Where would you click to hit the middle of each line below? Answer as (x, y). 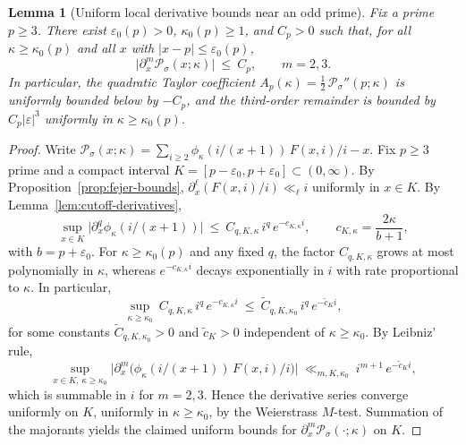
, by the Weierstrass (263, 411)
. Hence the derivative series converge (306, 394)
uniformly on (43, 411)
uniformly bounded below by (83, 100)
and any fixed (227, 251)
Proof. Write (42, 148)
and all (96, 48)
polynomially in (51, 269)
